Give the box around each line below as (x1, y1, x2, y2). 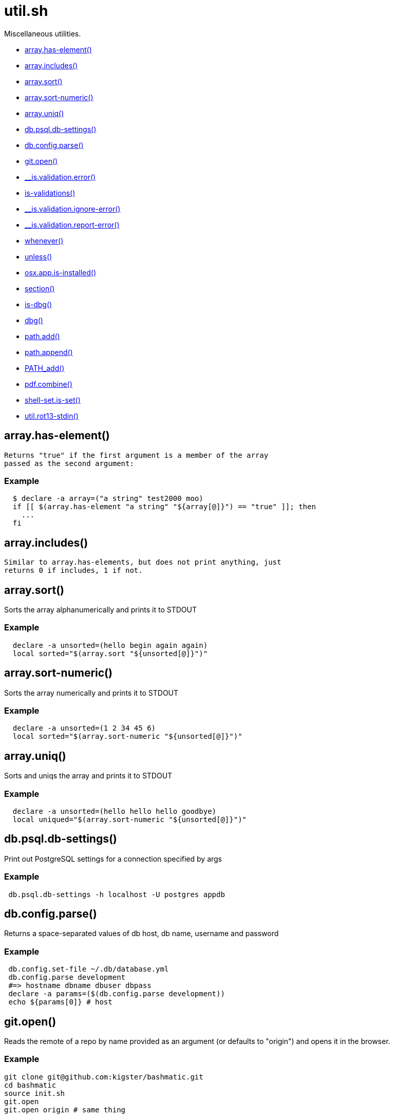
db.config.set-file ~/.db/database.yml (8, 965, 169, 974)
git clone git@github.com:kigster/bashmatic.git (4, 1072, 203, 1081)
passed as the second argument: (4, 459, 134, 468)
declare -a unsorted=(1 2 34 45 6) (12, 724, 156, 733)
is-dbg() (25, 300, 52, 309)
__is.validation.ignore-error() (25, 204, 121, 213)
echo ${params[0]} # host (8, 998, 112, 1007)
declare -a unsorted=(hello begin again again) (12, 641, 208, 649)
